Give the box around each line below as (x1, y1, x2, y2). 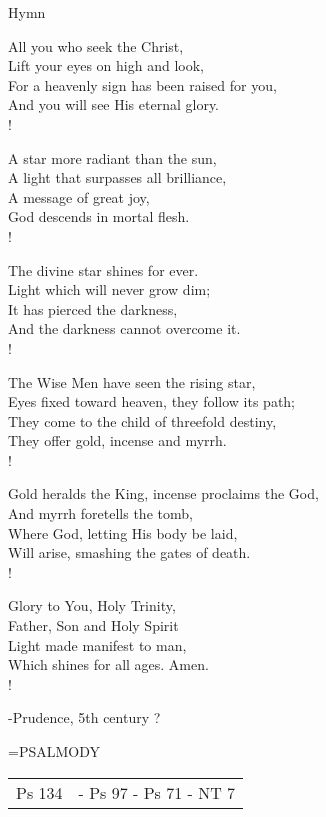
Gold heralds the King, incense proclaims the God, (8, 483, 319, 504)
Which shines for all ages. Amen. (8, 654, 209, 675)
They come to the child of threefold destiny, (8, 410, 277, 431)
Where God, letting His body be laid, (8, 522, 238, 543)
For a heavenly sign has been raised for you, (8, 74, 277, 95)
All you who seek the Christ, (8, 35, 184, 56)
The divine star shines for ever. (8, 259, 199, 280)
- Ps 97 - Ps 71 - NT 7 (78, 780, 236, 804)
